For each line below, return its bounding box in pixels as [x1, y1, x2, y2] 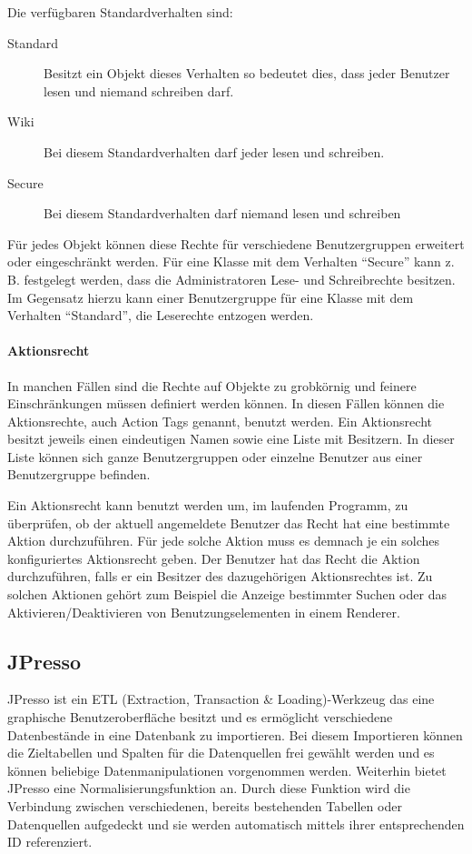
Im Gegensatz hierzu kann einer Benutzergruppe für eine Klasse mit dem [7, 287, 414, 306]
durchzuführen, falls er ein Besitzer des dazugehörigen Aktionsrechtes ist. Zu [7, 567, 433, 586]
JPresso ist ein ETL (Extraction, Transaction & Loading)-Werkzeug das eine [7, 689, 435, 708]
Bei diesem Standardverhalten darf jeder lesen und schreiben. [44, 142, 385, 161]
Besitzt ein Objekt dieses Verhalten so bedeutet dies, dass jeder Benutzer [44, 64, 450, 83]
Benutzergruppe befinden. [7, 465, 151, 484]
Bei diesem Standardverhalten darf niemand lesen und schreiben [44, 204, 401, 223]
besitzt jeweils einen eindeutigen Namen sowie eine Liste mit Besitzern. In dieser [7, 429, 455, 448]
